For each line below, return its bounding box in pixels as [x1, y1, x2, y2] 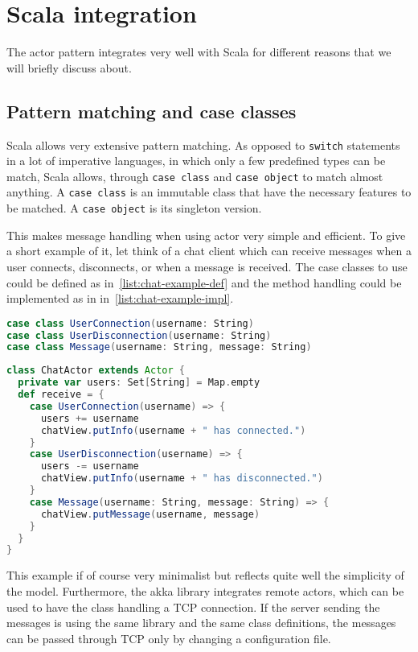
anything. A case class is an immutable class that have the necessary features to [6, 184, 412, 200]
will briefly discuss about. [6, 59, 132, 76]
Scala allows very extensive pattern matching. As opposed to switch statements [6, 136, 400, 153]
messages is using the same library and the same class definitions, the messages [6, 614, 396, 631]
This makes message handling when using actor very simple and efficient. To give [6, 226, 406, 243]
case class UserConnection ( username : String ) [6, 317, 254, 329]
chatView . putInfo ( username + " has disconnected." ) [40, 472, 323, 485]
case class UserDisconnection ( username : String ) [6, 329, 272, 341]
